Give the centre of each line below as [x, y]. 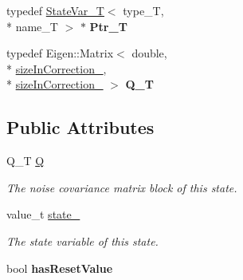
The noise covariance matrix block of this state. [122, 187]
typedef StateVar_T [55, 10]
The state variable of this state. [82, 241]
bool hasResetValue [60, 268]
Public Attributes [80, 127]
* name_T [32, 26]
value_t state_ [43, 214]
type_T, [143, 10]
